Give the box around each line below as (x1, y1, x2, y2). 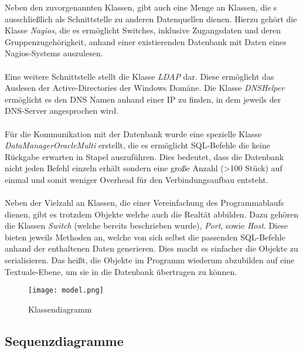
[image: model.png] (28, 286, 104, 295)
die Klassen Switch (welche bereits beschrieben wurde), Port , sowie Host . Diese (5, 219, 288, 232)
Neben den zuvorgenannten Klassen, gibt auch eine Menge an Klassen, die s (5, 1, 277, 13)
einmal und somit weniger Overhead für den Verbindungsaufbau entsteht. (5, 173, 268, 185)
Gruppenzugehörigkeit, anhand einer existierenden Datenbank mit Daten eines (5, 35, 287, 47)
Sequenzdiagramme (5, 331, 124, 349)
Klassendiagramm (28, 303, 92, 315)
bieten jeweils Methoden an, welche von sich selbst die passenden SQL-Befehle (5, 230, 285, 243)
